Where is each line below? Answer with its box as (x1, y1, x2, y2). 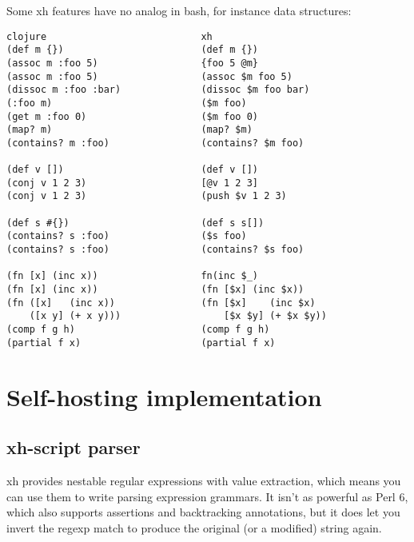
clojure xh (6, 30, 213, 42)
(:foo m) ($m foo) (6, 97, 247, 109)
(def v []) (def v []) (6, 164, 258, 176)
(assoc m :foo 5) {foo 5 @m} (6, 57, 258, 69)
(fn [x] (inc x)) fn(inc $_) (6, 270, 258, 282)
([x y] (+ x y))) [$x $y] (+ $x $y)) (29, 310, 327, 322)
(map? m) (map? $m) (6, 124, 253, 136)
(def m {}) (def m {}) (6, 44, 258, 56)
